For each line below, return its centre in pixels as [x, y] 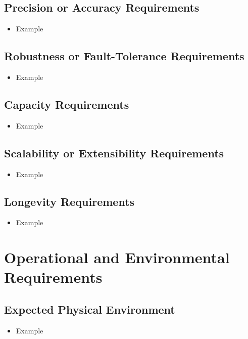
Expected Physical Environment [90, 309]
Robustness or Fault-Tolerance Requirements [124, 56]
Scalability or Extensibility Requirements [114, 153]
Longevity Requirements [69, 201]
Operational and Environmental [117, 257]
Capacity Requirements [67, 104]
